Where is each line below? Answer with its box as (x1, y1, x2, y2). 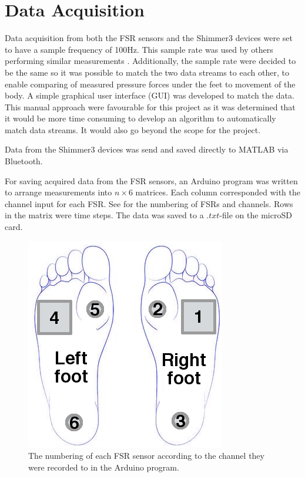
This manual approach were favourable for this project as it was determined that (5, 100, 296, 113)
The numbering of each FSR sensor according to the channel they (28, 449, 264, 462)
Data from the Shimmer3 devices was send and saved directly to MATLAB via (5, 143, 289, 155)
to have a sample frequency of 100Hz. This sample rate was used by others (5, 43, 273, 55)
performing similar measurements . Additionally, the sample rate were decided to (5, 55, 296, 67)
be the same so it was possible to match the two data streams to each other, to (5, 66, 289, 78)
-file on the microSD (219, 209, 292, 221)
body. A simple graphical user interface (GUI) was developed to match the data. (5, 89, 294, 102)
